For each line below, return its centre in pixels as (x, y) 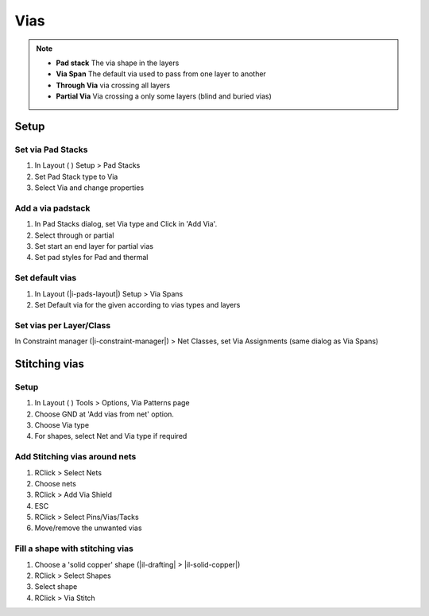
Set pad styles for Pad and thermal (91, 258)
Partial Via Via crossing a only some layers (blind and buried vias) (164, 96)
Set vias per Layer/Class (63, 325)
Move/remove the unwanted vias (88, 528)
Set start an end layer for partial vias (94, 246)
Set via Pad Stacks (51, 149)
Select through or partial (74, 235)
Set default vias (46, 278)
